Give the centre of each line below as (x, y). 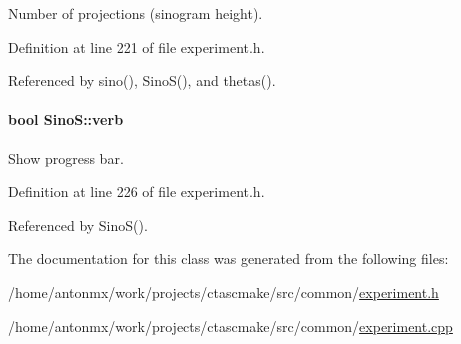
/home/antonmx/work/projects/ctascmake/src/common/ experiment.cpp (230, 325)
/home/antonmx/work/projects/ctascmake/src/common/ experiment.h (223, 291)
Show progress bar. (66, 157)
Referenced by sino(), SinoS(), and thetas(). (142, 80)
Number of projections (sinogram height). (135, 13)
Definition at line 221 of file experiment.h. (136, 46)
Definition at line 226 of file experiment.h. (136, 191)
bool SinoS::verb (66, 119)
